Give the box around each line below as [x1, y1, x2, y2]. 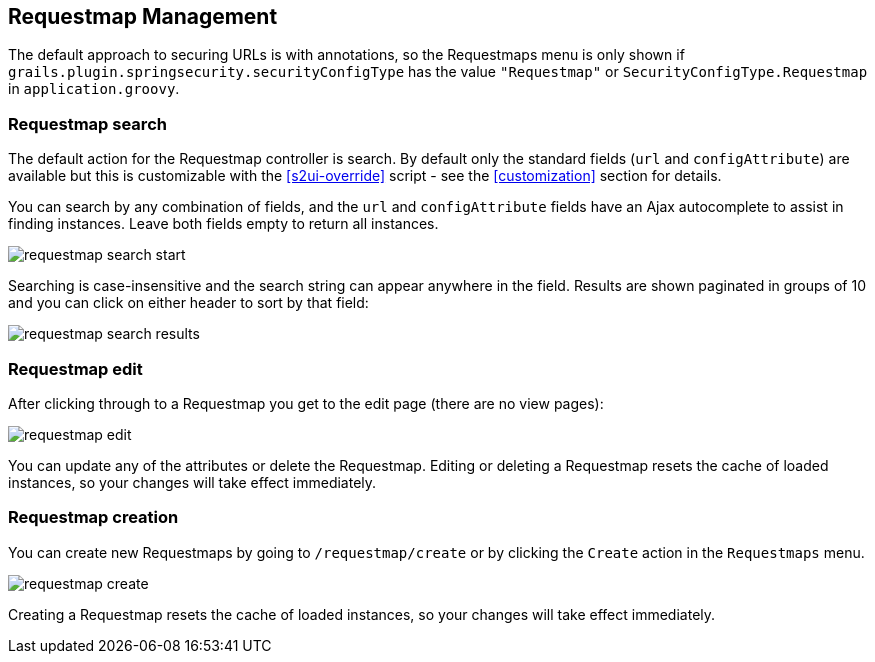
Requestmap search [8, 113, 167, 134]
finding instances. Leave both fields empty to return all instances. [8, 215, 439, 233]
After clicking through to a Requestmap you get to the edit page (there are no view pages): [8, 394, 604, 412]
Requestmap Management [8, 4, 278, 29]
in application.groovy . [8, 80, 180, 98]
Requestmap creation [8, 507, 179, 528]
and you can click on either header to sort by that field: [8, 294, 369, 312]
